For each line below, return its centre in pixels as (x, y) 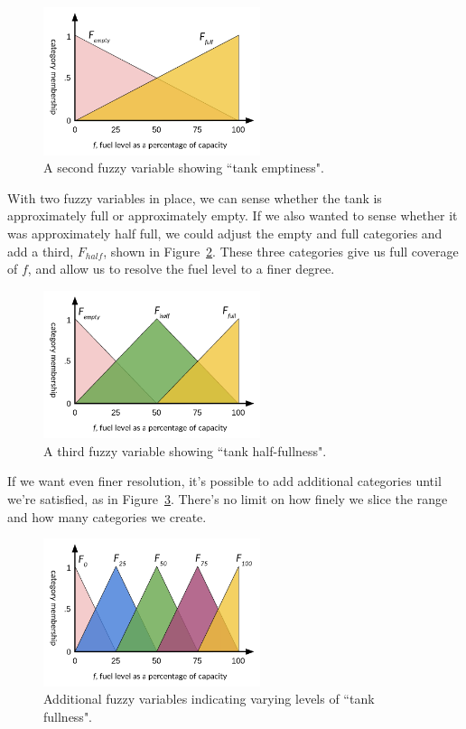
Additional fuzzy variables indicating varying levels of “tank (209, 699)
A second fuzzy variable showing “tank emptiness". (184, 168)
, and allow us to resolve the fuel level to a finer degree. (181, 269)
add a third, (41, 251)
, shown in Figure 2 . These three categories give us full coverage (281, 251)
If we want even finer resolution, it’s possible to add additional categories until (224, 481)
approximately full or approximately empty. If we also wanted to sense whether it (233, 215)
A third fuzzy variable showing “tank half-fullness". (185, 450)
